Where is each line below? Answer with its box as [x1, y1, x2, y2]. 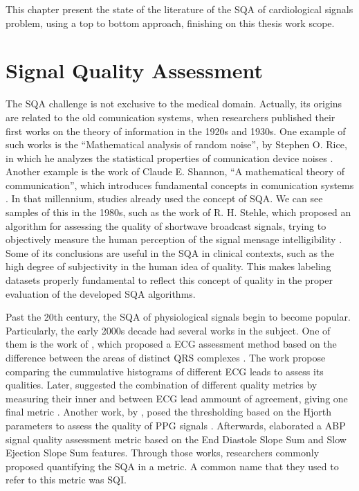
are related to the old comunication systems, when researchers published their [6, 109, 335, 124]
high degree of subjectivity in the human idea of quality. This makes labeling [6, 259, 331, 274]
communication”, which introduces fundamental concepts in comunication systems [6, 177, 354, 192]
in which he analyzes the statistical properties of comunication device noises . [6, 150, 333, 165]
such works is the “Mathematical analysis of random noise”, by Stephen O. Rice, [6, 137, 347, 152]
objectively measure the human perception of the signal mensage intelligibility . [6, 232, 342, 247]
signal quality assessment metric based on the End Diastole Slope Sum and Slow [6, 431, 347, 446]
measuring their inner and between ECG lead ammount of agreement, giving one [6, 391, 348, 405]
